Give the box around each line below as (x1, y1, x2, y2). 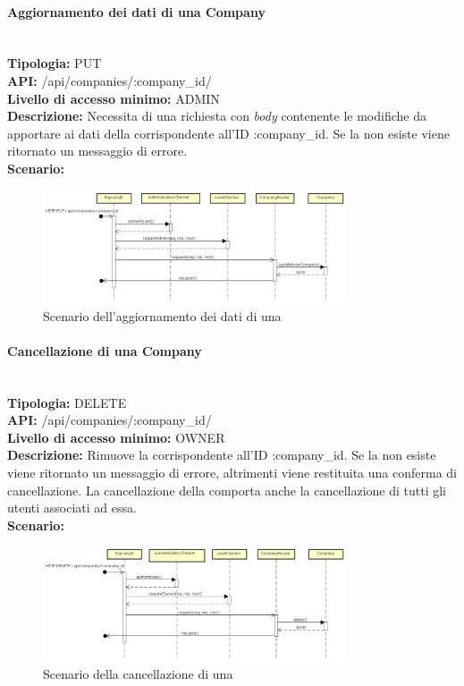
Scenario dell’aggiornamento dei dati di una (43, 306, 282, 325)
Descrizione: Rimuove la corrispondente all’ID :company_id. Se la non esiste (7, 445, 436, 464)
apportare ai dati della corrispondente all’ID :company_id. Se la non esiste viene (7, 123, 450, 142)
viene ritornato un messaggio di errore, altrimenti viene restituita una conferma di (7, 463, 458, 482)
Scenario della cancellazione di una (43, 664, 233, 682)
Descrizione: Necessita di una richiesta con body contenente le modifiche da (7, 106, 426, 125)
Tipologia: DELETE (7, 393, 127, 411)
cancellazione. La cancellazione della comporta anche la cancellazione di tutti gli (7, 480, 446, 499)
